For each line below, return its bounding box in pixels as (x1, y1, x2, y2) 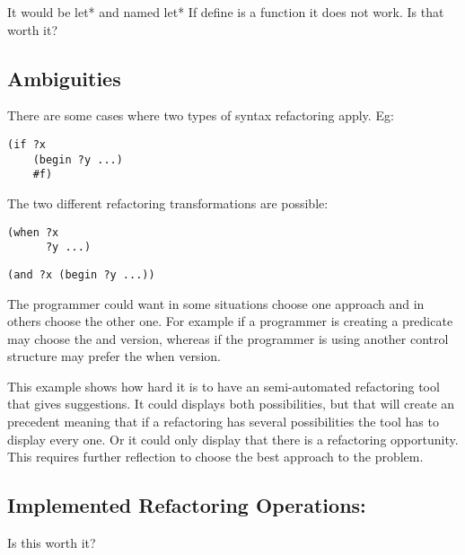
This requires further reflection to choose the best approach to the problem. (7, 447, 424, 466)
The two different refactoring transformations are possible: (7, 193, 329, 212)
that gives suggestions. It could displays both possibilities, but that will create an (7, 394, 455, 413)
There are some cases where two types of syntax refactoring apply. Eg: (7, 106, 394, 125)
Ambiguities (7, 64, 121, 92)
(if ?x (7, 137, 46, 151)
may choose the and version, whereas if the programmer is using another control (7, 329, 449, 348)
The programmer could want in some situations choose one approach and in (7, 294, 425, 313)
